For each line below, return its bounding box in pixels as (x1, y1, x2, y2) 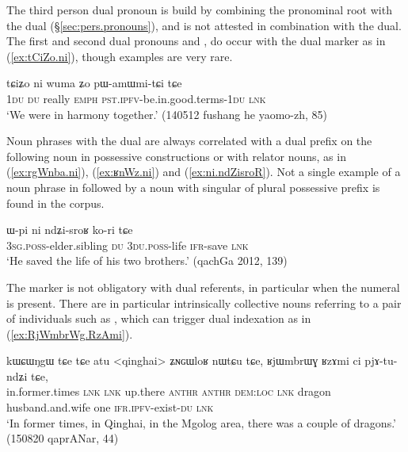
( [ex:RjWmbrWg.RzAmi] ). (6, 325, 133, 342)
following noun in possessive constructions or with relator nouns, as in (6, 147, 346, 164)
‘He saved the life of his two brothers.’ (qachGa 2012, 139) (6, 252, 288, 269)
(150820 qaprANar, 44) (6, 430, 119, 446)
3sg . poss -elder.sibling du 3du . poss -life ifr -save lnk (6, 236, 249, 253)
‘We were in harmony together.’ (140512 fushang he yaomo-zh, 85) (6, 105, 328, 122)
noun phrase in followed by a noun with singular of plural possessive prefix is (6, 178, 380, 195)
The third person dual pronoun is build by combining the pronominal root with (6, 2, 392, 17)
